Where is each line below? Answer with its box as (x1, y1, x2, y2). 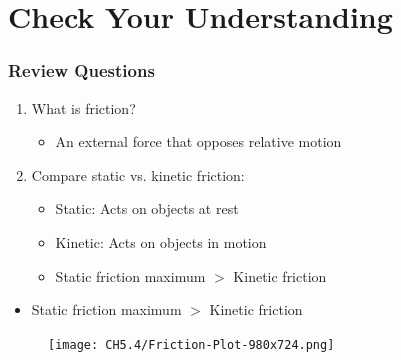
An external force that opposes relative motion (55, 131, 342, 152)
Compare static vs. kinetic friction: (31, 164, 245, 185)
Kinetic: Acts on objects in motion (55, 231, 267, 252)
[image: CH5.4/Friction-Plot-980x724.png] (48, 337, 335, 352)
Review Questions (8, 58, 155, 83)
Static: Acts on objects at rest (55, 198, 239, 219)
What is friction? (31, 97, 136, 118)
